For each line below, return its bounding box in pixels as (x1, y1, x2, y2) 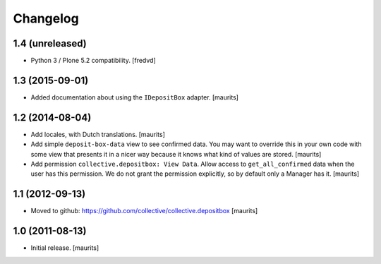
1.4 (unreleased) (13, 37, 87, 49)
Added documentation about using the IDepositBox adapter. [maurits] (30, 92, 239, 102)
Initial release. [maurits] (30, 244, 99, 252)
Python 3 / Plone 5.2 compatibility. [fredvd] (30, 56, 157, 65)
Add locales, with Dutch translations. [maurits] (30, 130, 165, 138)
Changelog (13, 11, 79, 26)
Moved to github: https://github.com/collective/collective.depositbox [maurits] (30, 207, 258, 215)
